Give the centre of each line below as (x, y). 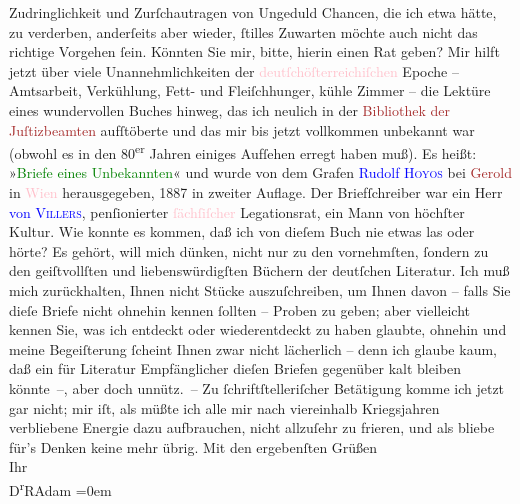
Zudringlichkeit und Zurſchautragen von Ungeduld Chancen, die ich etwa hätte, (253, 12)
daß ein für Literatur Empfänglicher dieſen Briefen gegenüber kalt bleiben (235, 368)
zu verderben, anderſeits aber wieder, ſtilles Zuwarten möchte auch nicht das (243, 31)
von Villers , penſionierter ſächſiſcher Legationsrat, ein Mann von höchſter (237, 211)
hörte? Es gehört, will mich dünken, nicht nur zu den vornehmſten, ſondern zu (249, 250)
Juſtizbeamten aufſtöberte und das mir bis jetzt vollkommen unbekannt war (242, 129)
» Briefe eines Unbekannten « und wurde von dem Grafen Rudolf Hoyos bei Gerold (260, 172)
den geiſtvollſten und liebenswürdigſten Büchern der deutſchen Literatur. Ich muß (259, 270)
